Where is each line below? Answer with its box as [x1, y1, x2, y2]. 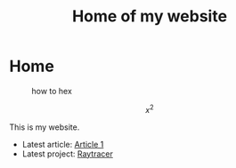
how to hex [31, 85, 73, 96]
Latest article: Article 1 [21, 139, 104, 149]
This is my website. [9, 122, 80, 132]
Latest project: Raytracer [21, 148, 114, 159]
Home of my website [71, 6, 228, 27]
